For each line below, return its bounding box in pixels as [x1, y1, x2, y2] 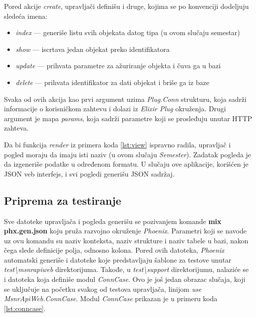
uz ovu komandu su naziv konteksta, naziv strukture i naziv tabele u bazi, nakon [4, 235, 249, 245]
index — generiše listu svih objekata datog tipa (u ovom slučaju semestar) [15, 27, 240, 38]
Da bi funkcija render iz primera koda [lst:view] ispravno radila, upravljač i [4, 139, 231, 149]
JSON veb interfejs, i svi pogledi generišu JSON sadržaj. [4, 168, 175, 179]
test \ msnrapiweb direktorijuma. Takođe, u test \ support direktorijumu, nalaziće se [4, 264, 249, 274]
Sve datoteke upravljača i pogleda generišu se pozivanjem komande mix [4, 216, 221, 226]
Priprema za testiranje [4, 192, 121, 208]
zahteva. [4, 123, 29, 133]
